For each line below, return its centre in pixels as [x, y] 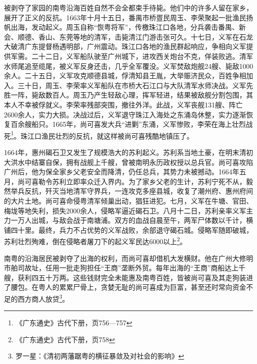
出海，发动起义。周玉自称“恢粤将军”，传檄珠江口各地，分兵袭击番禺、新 [128, 27]
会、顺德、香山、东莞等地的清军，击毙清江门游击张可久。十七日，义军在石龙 [128, 36]
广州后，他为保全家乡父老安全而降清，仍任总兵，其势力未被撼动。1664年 [122, 172]
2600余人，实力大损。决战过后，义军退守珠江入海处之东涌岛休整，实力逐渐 [125, 114]
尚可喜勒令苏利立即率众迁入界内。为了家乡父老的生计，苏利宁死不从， [132, 181]
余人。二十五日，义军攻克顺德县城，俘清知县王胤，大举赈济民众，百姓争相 [125, 76]
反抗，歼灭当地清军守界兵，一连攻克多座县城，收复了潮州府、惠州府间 [139, 191]
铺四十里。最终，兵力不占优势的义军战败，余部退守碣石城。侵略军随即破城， [128, 230]
